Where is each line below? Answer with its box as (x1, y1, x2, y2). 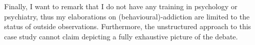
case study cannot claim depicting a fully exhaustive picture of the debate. (4, 31, 238, 41)
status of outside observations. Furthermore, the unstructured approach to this (4, 21, 251, 32)
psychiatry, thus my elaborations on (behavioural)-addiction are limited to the (4, 11, 250, 21)
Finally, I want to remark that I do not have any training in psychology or (4, 1, 238, 11)
